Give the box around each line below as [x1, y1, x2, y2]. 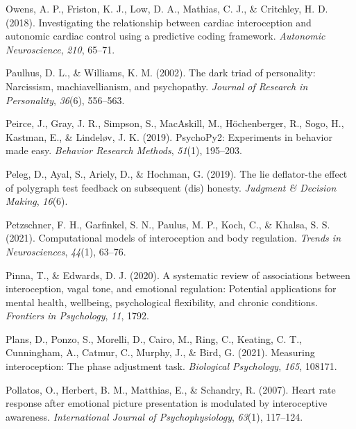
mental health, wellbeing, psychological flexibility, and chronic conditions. [6, 294, 318, 309]
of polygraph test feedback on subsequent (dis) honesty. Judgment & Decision [6, 180, 337, 194]
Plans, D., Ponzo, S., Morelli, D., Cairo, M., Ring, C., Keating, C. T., [6, 331, 303, 346]
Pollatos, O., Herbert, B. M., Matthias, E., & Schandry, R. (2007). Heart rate [6, 382, 336, 396]
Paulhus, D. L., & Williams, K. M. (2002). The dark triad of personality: [6, 65, 316, 80]
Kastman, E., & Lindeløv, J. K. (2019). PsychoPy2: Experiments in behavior [6, 129, 332, 144]
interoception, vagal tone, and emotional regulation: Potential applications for [6, 281, 337, 296]
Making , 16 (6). [6, 194, 68, 208]
